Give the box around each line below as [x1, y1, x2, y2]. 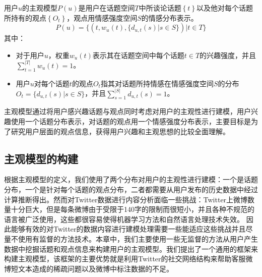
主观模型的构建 [4, 150, 78, 166]
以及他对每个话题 [196, 3, 253, 13]
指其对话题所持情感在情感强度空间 [100, 78, 214, 88]
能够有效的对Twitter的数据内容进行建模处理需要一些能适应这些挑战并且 [11, 224, 246, 234]
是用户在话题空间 [78, 3, 135, 13]
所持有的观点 [4, 12, 46, 23]
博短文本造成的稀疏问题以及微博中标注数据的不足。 [4, 263, 173, 273]
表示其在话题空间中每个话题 [92, 49, 184, 60]
